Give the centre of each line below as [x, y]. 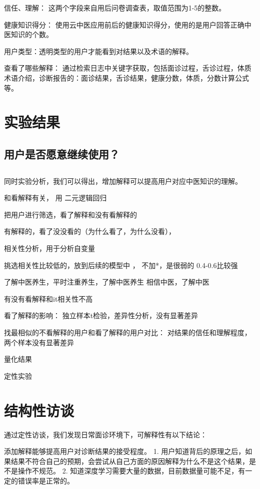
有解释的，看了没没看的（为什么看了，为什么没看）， [90, 231]
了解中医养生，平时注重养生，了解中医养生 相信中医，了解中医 [107, 282]
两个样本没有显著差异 [39, 342]
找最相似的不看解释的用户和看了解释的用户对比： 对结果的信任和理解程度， [128, 332]
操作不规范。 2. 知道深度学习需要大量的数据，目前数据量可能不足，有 [131, 471]
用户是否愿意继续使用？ [62, 154]
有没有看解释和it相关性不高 [48, 298]
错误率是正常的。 [46, 480]
